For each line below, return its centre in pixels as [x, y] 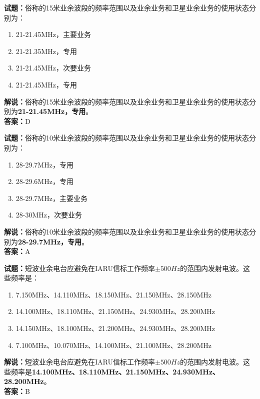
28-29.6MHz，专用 [44, 181]
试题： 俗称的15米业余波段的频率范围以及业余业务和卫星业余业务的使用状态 [126, 7]
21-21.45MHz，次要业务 [53, 68]
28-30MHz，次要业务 [49, 215]
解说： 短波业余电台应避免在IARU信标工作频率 [79, 362]
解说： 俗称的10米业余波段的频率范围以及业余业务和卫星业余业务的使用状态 [126, 231]
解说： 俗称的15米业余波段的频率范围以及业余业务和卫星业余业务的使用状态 [126, 101]
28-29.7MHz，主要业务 [51, 198]
